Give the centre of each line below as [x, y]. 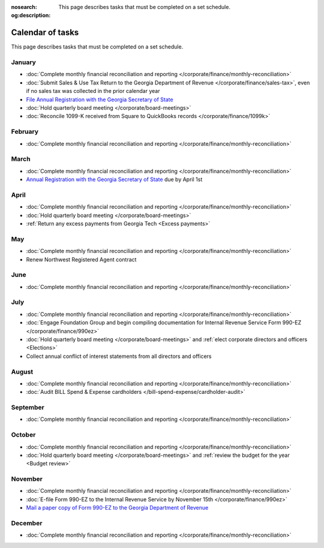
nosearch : [24, 7]
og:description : [31, 16]
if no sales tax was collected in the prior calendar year [93, 91]
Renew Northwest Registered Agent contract [81, 259]
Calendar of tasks [45, 33]
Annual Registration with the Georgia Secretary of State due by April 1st [114, 179]
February [25, 132]
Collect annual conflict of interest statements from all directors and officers [119, 356]
